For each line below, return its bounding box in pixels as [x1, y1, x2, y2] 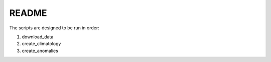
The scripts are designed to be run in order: [9, 25, 100, 31]
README [9, 7, 47, 18]
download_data [22, 34, 54, 40]
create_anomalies [22, 48, 59, 54]
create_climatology [22, 41, 61, 47]
